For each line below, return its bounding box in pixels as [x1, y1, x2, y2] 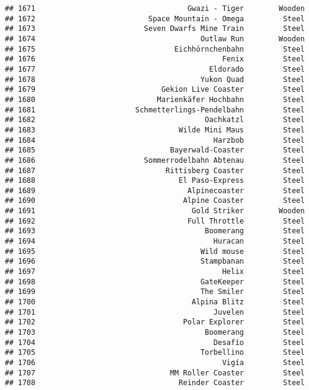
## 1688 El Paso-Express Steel [5, 176, 305, 185]
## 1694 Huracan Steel [5, 237, 305, 246]
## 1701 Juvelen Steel [5, 307, 305, 316]
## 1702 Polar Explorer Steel [5, 318, 305, 327]
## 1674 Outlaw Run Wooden [5, 34, 305, 43]
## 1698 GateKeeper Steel [5, 277, 305, 286]
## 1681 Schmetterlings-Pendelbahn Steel [5, 105, 305, 114]
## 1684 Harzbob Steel [5, 135, 305, 145]
